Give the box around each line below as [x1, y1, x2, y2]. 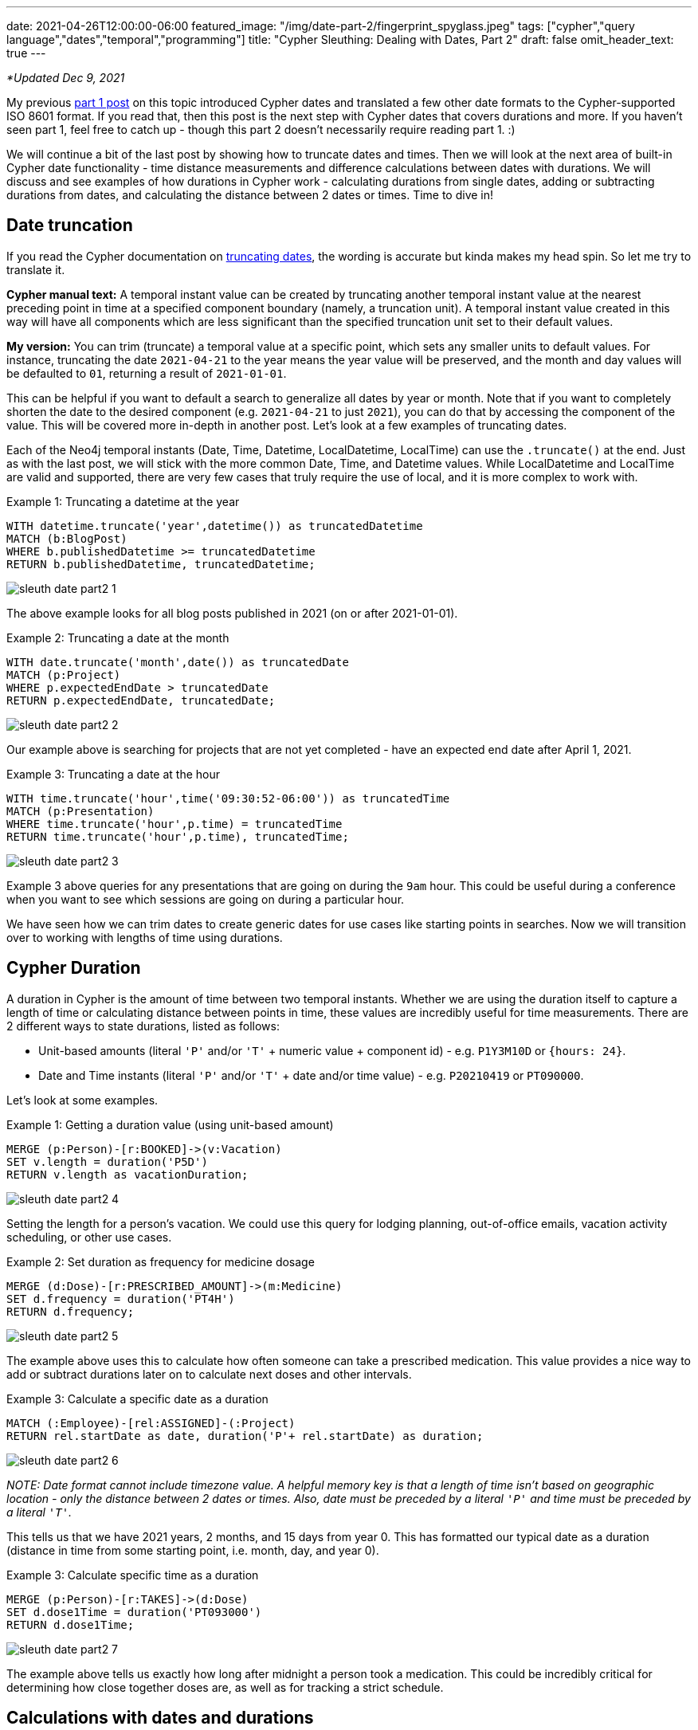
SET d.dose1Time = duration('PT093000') [6, 1605, 262, 1618]
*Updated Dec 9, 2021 [6, 71, 125, 84]
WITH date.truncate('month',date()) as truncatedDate [6, 655, 349, 669]
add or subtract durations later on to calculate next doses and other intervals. [6, 1367, 412, 1381]
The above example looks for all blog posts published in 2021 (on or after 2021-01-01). [6, 606, 458, 620]
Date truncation [6, 215, 133, 236]
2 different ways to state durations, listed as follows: [6, 1018, 280, 1033]
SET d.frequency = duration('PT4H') [6, 1292, 235, 1305]
